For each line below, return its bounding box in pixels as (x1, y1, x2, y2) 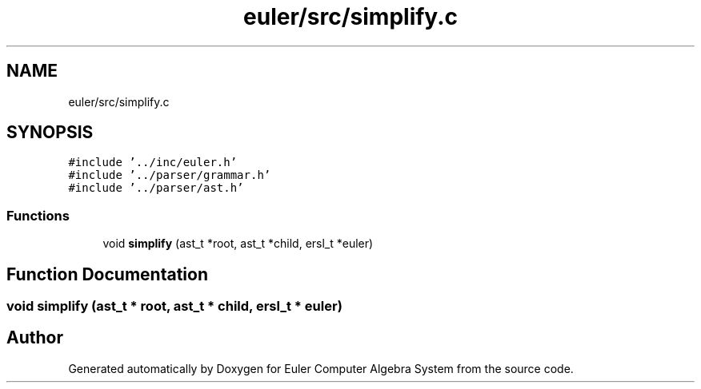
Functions (6, 207, 70, 224)
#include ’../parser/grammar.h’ (68, 169, 271, 182)
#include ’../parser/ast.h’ (68, 181, 244, 195)
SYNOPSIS (6, 122, 94, 143)
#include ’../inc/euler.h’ (68, 156, 238, 169)
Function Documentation (6, 264, 208, 284)
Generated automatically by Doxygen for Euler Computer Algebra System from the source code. (68, 361, 574, 375)
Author (6, 327, 63, 348)
